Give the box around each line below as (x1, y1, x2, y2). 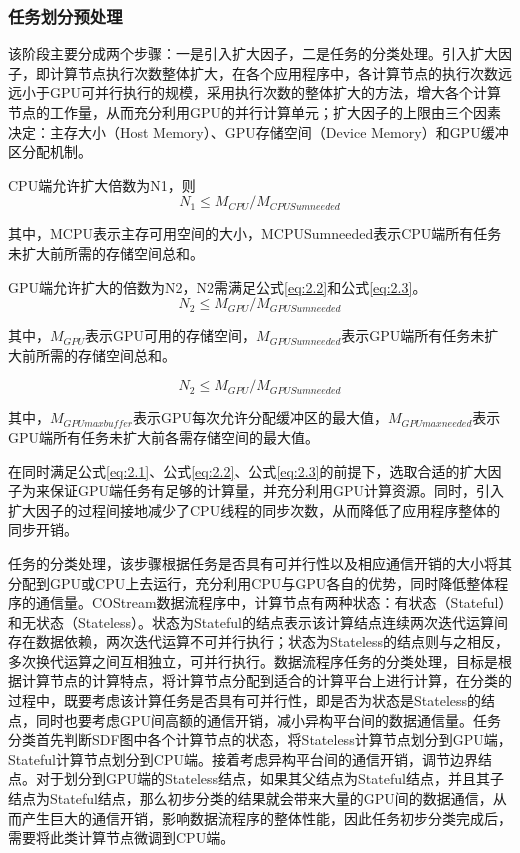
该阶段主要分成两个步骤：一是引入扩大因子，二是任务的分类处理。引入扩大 (8, 43, 498, 64)
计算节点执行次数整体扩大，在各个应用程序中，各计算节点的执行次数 (49, 62, 498, 83)
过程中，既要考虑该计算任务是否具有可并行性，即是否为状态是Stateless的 (8, 690, 482, 711)
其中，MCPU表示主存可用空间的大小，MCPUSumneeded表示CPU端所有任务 (8, 223, 502, 244)
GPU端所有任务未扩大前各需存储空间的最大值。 (8, 426, 320, 447)
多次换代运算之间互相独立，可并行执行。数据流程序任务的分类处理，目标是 (8, 650, 498, 671)
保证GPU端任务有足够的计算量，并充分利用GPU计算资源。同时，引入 (49, 480, 505, 501)
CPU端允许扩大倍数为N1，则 (8, 174, 196, 195)
